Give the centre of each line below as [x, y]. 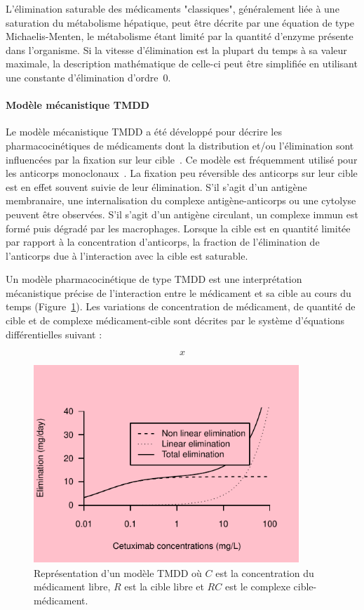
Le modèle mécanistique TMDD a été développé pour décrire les [144, 132]
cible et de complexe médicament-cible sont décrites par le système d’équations [175, 320]
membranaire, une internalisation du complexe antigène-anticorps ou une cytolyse [181, 200]
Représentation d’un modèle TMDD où [118, 572]
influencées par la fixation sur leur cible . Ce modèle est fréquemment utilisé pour [182, 159]
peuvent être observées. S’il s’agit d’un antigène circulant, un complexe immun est [182, 214]
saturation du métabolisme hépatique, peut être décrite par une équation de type [180, 22]
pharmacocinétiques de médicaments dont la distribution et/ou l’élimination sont [180, 145]
